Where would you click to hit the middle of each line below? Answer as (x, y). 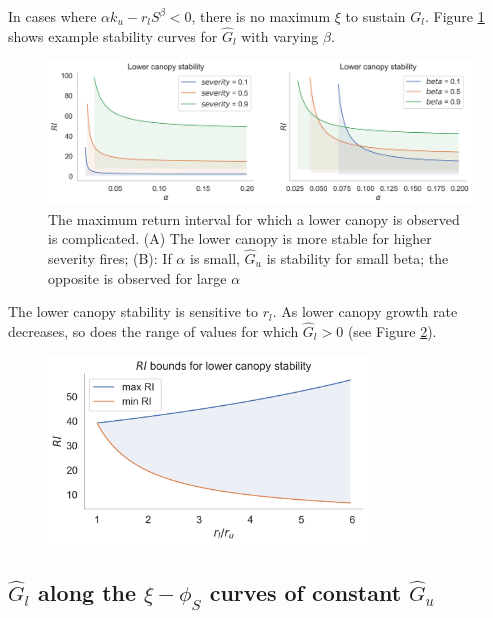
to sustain (375, 16)
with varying (280, 35)
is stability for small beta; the (357, 257)
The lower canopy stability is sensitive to (133, 311)
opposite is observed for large (137, 277)
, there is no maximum (261, 16)
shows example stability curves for (113, 35)
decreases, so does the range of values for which (153, 330)
